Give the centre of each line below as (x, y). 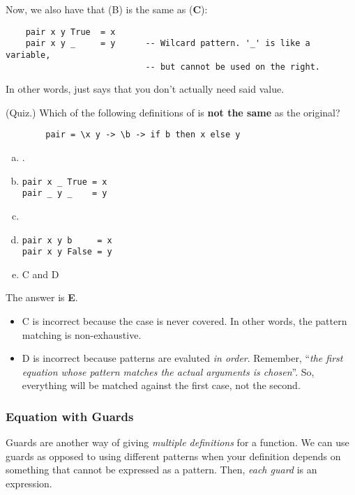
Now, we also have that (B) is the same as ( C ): (107, 9)
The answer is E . (42, 297)
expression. (29, 483)
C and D (40, 274)
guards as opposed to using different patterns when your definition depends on (173, 456)
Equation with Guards (70, 416)
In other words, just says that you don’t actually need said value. (145, 89)
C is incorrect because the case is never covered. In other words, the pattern (184, 321)
